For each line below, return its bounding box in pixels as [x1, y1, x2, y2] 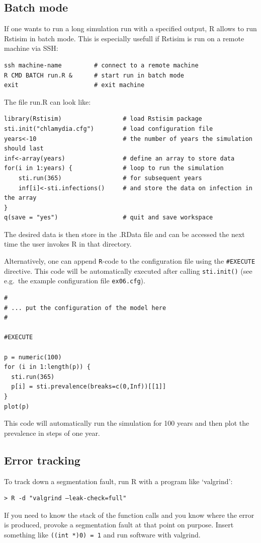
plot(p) [4, 403, 30, 410]
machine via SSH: [4, 43, 58, 53]
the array [4, 194, 37, 202]
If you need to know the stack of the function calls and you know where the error [4, 509, 254, 520]
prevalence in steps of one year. [4, 427, 100, 438]
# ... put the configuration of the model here [4, 304, 166, 312]
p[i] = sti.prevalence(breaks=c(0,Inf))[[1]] [11, 383, 166, 391]
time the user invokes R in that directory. [4, 239, 132, 249]
